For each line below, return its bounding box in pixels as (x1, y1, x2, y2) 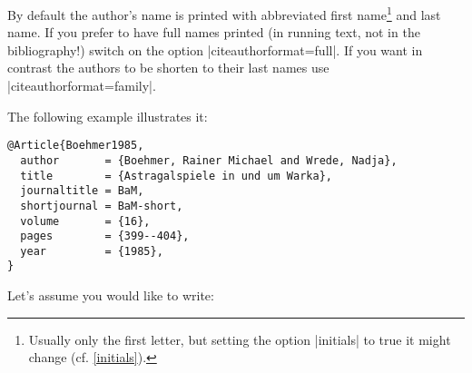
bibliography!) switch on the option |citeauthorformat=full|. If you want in (7, 40, 423, 59)
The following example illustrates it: (7, 106, 208, 125)
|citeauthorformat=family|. (7, 76, 156, 95)
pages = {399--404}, (20, 230, 190, 243)
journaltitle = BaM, (20, 184, 144, 198)
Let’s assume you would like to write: (7, 286, 214, 305)
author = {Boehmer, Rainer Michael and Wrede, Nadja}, (20, 153, 398, 167)
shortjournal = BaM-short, (20, 199, 183, 212)
